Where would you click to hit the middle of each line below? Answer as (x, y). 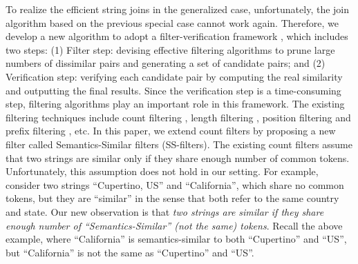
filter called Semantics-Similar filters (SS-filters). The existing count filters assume (179, 144)
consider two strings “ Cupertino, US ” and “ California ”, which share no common (175, 184)
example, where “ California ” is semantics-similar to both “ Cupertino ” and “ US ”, (176, 239)
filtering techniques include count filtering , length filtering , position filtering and (178, 117)
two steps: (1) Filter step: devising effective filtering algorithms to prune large (170, 49)
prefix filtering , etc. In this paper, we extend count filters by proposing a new (171, 131)
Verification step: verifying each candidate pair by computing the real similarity (174, 76)
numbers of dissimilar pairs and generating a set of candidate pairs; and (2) (166, 63)
